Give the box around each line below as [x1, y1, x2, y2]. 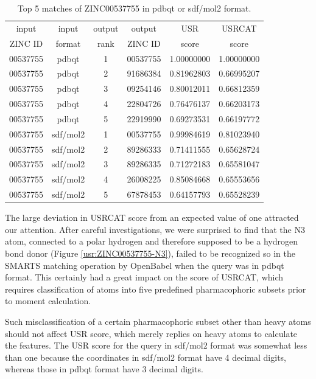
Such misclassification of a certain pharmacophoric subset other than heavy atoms [5, 315, 311, 327]
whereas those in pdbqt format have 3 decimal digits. [5, 363, 203, 375]
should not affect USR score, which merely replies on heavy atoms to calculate [5, 327, 298, 339]
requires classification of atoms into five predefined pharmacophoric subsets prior [5, 282, 306, 295]
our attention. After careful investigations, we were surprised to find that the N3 [5, 223, 305, 235]
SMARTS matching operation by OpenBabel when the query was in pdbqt [5, 259, 284, 271]
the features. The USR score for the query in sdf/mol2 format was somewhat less [5, 339, 307, 352]
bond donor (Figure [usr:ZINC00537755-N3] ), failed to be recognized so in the [5, 247, 295, 259]
